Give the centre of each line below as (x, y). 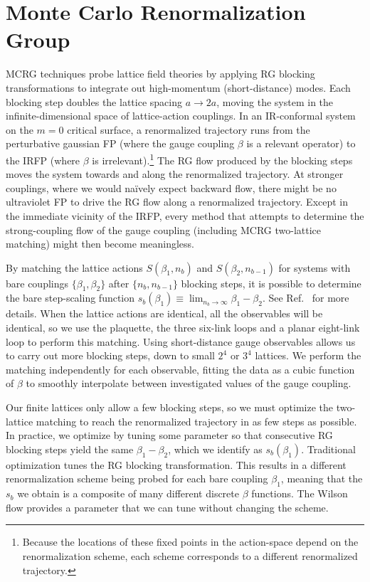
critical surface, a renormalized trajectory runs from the (189, 129)
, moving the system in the (275, 101)
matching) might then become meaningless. (100, 244)
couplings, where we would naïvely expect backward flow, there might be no (171, 187)
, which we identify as (215, 449)
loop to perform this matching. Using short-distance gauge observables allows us (181, 341)
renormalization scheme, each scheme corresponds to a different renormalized (190, 556)
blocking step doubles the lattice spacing (94, 101)
